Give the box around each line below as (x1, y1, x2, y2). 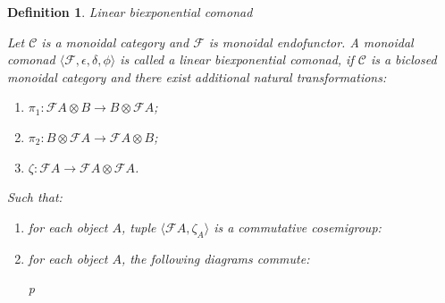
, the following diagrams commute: (121, 248, 310, 267)
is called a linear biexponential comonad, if (120, 50, 354, 69)
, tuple (121, 217, 156, 236)
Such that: (7, 188, 63, 206)
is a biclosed (370, 50, 437, 69)
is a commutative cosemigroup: (214, 217, 382, 236)
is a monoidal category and (41, 32, 189, 51)
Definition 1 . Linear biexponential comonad (7, 3, 253, 21)
